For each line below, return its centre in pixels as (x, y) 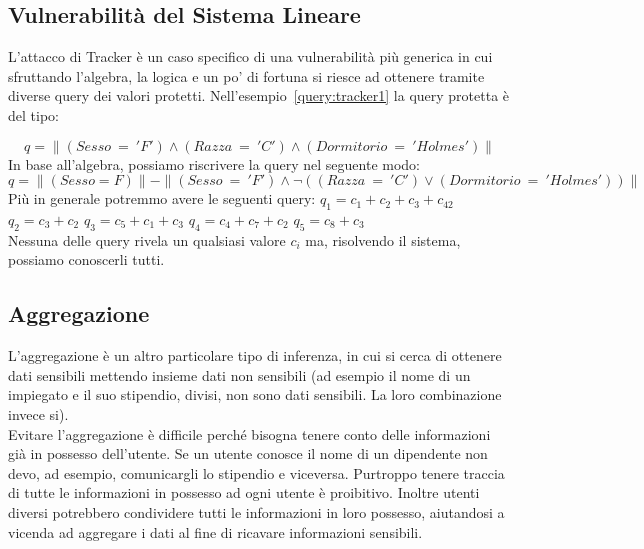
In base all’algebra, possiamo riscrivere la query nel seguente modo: (214, 163)
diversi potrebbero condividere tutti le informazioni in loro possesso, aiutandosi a (256, 511)
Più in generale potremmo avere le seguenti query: (162, 198)
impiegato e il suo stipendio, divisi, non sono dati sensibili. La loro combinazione (255, 394)
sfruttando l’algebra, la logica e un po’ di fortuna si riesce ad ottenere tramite (246, 75)
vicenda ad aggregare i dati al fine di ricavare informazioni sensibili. (215, 531)
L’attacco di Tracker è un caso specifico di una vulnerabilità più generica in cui (250, 56)
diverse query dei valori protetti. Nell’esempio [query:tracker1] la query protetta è (259, 95)
